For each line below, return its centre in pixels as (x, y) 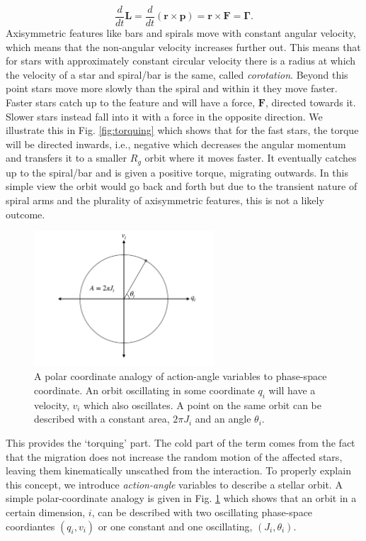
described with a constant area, (102, 419)
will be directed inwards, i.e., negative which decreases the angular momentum (176, 144)
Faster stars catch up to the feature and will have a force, (131, 102)
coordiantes (30, 526)
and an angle (223, 419)
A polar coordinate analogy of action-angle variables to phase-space (181, 376)
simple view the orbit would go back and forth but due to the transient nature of (182, 186)
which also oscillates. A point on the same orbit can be (203, 405)
